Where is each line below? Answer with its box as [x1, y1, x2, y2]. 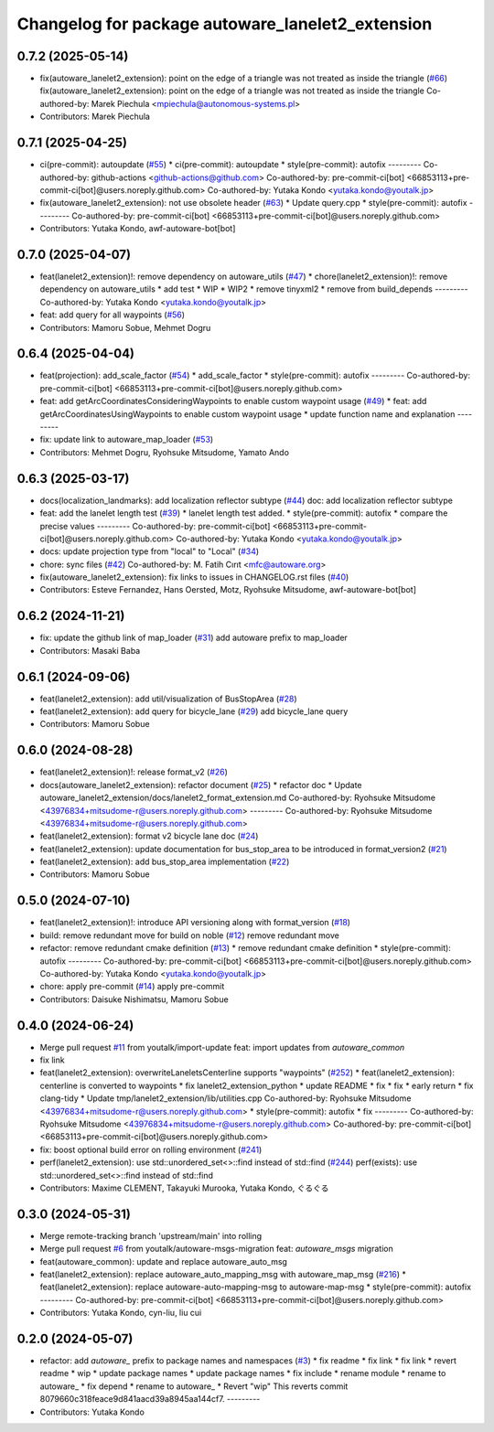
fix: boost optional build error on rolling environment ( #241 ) [39, 1144, 263, 1155]
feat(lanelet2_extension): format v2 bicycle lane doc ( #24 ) [39, 830, 259, 841]
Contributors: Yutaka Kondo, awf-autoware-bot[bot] [39, 223, 236, 234]
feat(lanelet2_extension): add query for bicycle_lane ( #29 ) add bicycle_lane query [39, 706, 349, 717]
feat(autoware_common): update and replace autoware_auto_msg [39, 1256, 288, 1266]
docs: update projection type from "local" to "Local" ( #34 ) [39, 546, 260, 557]
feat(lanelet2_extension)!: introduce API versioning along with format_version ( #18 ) [39, 917, 351, 928]
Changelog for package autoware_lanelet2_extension [16, 14, 433, 34]
